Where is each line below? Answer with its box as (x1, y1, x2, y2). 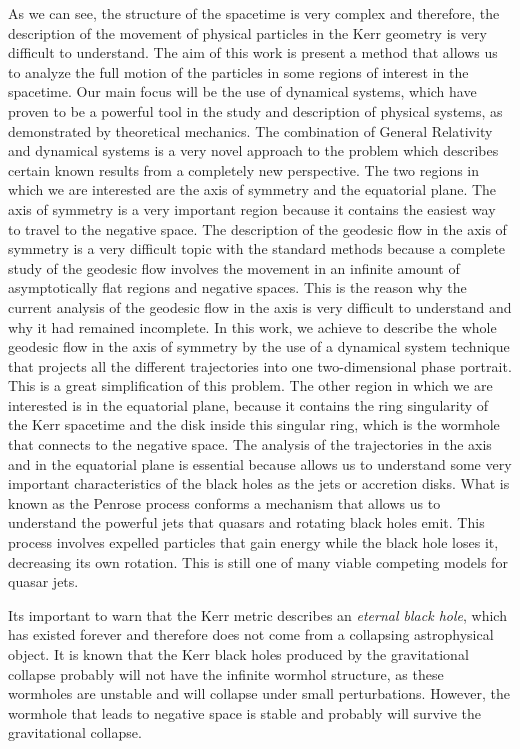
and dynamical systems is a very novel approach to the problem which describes (8, 140, 499, 161)
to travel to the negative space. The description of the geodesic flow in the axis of (8, 218, 507, 239)
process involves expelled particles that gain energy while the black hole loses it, (8, 532, 499, 553)
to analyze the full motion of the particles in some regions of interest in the (8, 61, 469, 82)
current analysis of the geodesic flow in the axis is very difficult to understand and (8, 296, 512, 317)
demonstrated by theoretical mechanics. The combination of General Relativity (8, 120, 493, 141)
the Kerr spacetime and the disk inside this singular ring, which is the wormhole (8, 414, 500, 435)
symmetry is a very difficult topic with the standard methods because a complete (8, 238, 506, 259)
